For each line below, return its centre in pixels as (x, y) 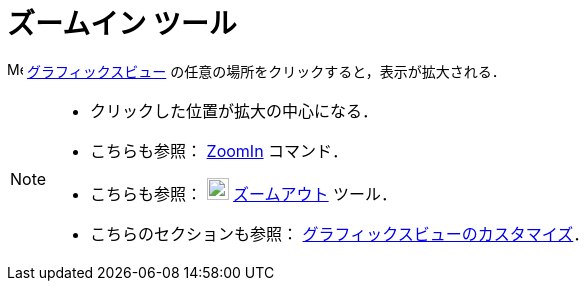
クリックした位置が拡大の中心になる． (234, 110)
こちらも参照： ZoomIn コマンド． (219, 150)
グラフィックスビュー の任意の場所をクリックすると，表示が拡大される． (266, 71)
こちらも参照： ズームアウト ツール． (244, 193)
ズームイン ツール (122, 24)
